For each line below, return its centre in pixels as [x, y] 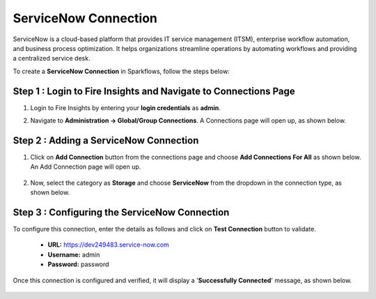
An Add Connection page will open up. [86, 167]
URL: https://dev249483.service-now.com [109, 245]
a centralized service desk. [52, 59]
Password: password [78, 264]
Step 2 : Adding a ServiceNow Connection [106, 140]
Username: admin [74, 254]
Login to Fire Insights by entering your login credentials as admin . [125, 107]
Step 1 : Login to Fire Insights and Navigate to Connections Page [154, 91]
